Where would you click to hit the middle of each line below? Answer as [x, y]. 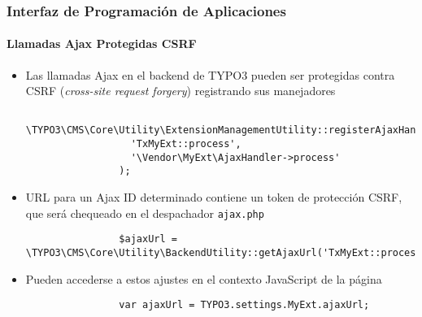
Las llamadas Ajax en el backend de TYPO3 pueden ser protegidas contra [210, 74]
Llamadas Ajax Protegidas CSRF [102, 43]
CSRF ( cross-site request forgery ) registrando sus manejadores [181, 91]
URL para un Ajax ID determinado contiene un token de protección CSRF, [214, 197]
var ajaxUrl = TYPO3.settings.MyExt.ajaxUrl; [244, 305]
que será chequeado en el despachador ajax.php [145, 213]
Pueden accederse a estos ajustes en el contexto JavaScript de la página [204, 278]
